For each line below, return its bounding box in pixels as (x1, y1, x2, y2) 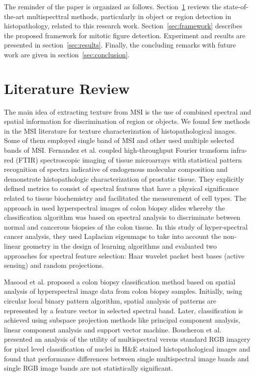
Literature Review (4, 78, 130, 98)
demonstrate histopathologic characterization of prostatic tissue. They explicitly (4, 173, 244, 184)
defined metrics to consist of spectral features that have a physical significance (4, 183, 239, 193)
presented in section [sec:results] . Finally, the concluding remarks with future (4, 40, 236, 50)
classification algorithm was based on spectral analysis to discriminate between (4, 212, 241, 222)
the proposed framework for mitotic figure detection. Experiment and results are (4, 30, 246, 40)
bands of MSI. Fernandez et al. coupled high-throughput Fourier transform (4, 145, 229, 155)
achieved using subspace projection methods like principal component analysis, (4, 315, 240, 325)
